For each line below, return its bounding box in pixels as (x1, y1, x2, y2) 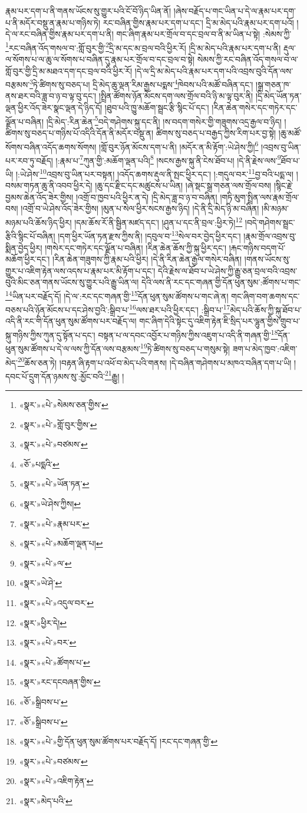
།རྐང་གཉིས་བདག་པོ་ (229, 241, 286, 254)
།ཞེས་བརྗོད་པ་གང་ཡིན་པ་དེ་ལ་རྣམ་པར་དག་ (173, 5, 296, 17)
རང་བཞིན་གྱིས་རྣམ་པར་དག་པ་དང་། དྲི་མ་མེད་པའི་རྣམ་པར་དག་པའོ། (103, 16, 294, 28)
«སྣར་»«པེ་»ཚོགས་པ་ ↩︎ (19, 656, 90, 668)
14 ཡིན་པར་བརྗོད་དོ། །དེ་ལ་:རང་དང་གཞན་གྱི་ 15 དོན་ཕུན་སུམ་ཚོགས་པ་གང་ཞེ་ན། (5, 288, 229, 302)
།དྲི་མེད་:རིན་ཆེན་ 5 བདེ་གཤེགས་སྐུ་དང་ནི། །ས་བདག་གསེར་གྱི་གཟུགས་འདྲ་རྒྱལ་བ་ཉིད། (46, 113, 282, 127)
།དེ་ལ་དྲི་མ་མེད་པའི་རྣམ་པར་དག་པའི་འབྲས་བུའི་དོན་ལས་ (134, 64, 293, 77)
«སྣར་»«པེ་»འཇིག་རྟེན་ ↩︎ (19, 775, 94, 787)
